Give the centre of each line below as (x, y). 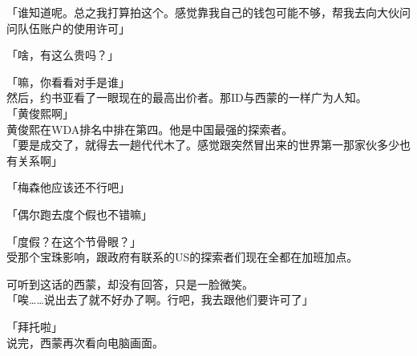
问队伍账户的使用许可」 (68, 28)
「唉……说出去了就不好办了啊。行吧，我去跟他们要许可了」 (160, 299)
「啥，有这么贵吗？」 (63, 55)
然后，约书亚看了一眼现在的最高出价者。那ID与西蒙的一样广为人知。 (187, 97)
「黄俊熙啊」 (40, 113)
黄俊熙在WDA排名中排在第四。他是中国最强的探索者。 (150, 129)
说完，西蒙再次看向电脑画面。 (85, 342)
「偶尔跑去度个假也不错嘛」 (79, 214)
